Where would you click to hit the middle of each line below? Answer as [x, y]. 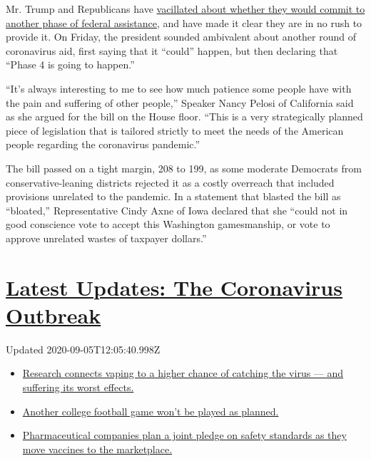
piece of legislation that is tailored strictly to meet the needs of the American [175, 130]
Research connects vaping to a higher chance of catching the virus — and [183, 373]
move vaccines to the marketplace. [97, 449]
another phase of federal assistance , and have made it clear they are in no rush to [184, 22]
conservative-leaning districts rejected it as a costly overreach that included [170, 182]
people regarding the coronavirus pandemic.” [103, 144]
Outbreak [54, 315]
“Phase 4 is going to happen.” [70, 64]
